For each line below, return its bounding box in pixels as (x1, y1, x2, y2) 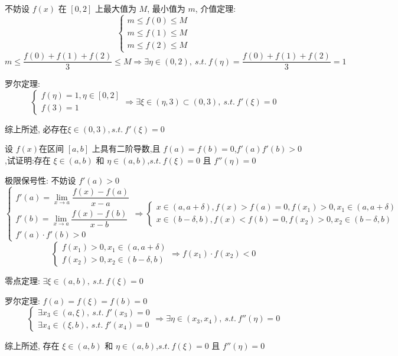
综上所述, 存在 (5, 339, 60, 352)
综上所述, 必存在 (5, 122, 68, 135)
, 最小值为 (147, 2, 185, 14)
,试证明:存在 (5, 154, 51, 166)
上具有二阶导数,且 (92, 142, 161, 155)
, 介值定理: (195, 2, 236, 14)
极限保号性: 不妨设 (5, 174, 76, 186)
